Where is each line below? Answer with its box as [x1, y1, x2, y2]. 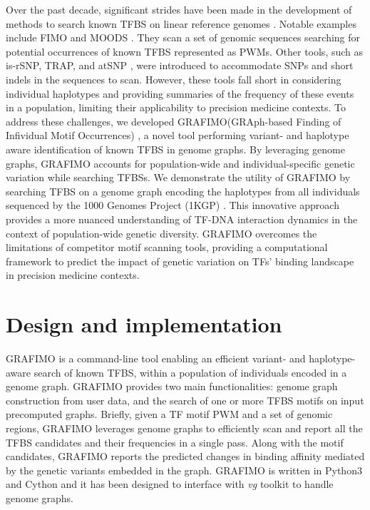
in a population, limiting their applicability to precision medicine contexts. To [6, 100, 346, 115]
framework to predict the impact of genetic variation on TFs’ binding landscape [6, 253, 354, 268]
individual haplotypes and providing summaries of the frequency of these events [6, 86, 354, 101]
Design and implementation [6, 310, 282, 339]
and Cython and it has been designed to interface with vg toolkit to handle [6, 476, 334, 491]
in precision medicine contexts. [6, 267, 140, 282]
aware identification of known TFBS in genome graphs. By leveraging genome [6, 141, 345, 156]
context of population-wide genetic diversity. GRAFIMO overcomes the [6, 225, 317, 240]
